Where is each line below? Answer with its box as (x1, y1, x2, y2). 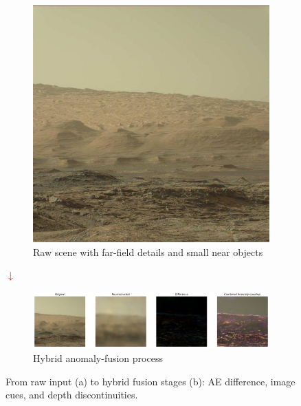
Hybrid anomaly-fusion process (33, 351, 163, 365)
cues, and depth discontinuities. (5, 387, 138, 402)
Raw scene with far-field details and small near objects (33, 244, 263, 259)
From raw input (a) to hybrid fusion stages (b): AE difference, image (5, 374, 296, 388)
